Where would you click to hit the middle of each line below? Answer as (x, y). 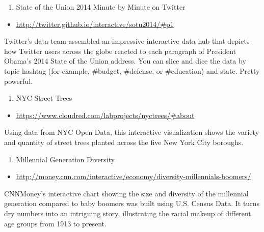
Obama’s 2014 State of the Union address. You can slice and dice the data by (125, 61)
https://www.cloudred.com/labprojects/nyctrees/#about (105, 115)
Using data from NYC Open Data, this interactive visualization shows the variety (132, 132)
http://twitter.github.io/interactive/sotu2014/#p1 (95, 24)
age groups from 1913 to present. (55, 223)
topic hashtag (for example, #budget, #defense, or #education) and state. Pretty (132, 70)
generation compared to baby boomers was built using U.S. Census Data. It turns (132, 203)
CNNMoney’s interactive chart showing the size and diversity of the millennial (126, 193)
